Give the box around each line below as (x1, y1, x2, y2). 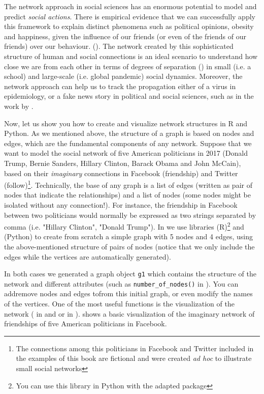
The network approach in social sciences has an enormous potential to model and (4, 1, 257, 11)
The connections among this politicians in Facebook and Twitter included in (16, 343, 254, 353)
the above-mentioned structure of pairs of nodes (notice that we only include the (4, 241, 255, 251)
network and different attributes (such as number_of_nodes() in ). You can (4, 278, 239, 289)
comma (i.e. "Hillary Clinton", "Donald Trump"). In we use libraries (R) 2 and (4, 220, 244, 232)
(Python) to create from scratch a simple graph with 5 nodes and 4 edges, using (4, 231, 253, 242)
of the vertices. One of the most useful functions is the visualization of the (4, 298, 235, 309)
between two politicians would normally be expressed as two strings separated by (4, 209, 256, 220)
